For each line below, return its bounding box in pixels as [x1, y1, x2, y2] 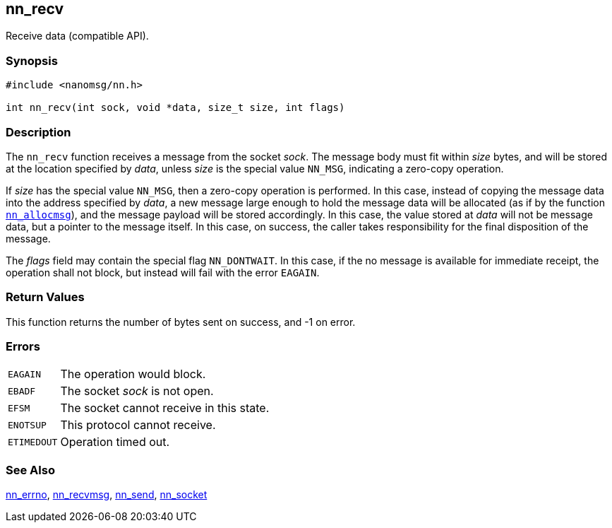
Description [6, 124, 71, 139]
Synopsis [6, 53, 58, 68]
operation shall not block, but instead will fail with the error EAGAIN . [6, 266, 320, 278]
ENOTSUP [8, 419, 47, 430]
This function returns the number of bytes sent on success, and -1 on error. [6, 315, 356, 328]
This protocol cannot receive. [60, 418, 216, 433]
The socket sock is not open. [60, 384, 214, 399]
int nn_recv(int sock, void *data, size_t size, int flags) [6, 102, 345, 114]
